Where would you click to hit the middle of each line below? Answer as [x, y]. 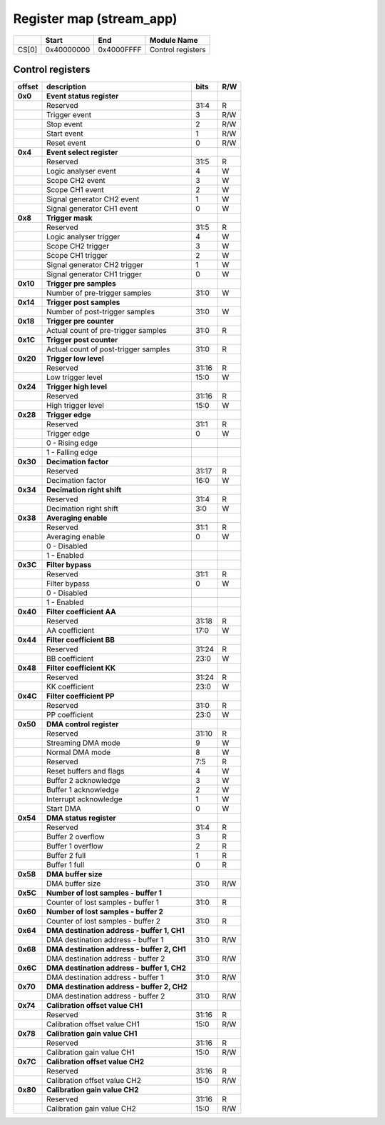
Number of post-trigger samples [101, 312]
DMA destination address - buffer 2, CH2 [117, 987]
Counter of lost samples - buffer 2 [103, 921]
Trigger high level [77, 387]
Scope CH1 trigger [77, 256]
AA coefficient [71, 631]
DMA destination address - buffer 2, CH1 [117, 949]
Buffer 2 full [66, 856]
